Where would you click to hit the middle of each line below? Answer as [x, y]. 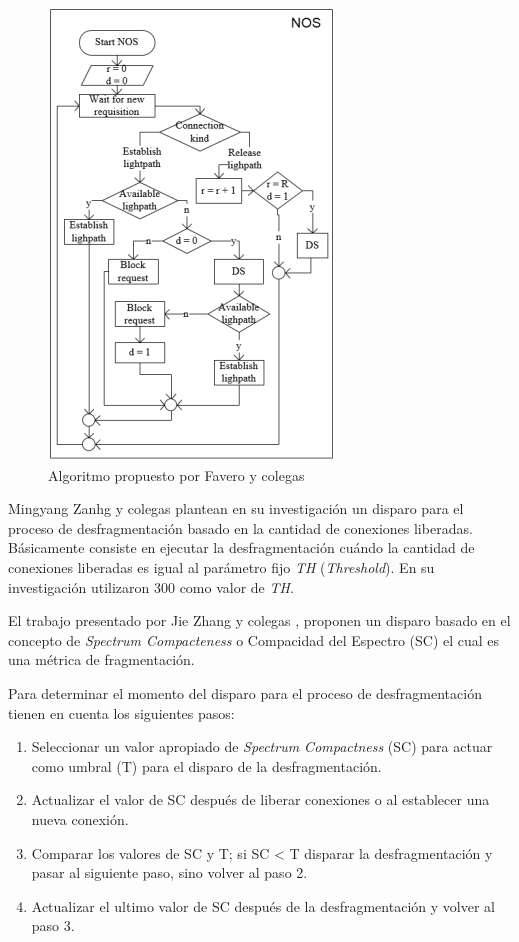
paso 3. [53, 925]
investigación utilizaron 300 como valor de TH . [151, 586]
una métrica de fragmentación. [101, 659]
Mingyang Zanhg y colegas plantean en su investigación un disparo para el [236, 508]
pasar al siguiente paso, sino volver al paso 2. [169, 872]
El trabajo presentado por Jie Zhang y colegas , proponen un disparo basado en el [259, 620]
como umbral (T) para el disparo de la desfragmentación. [206, 765]
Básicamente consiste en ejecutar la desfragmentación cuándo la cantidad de [241, 547]
